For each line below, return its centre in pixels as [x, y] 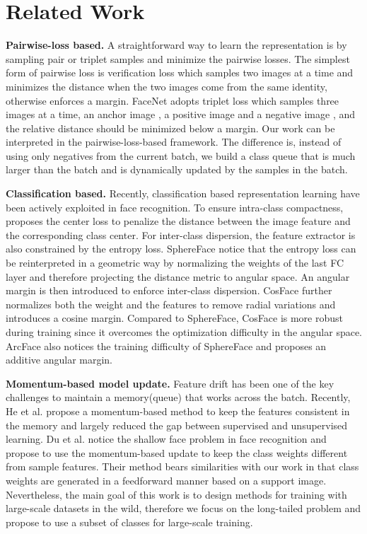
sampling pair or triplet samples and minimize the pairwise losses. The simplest [178, 58]
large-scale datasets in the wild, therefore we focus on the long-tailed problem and [183, 508]
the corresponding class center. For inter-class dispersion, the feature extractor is [181, 234]
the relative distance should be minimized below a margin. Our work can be [170, 128]
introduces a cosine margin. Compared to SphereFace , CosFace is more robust [174, 318]
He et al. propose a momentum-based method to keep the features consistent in [178, 411]
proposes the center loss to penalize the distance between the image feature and [178, 221]
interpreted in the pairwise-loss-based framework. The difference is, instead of [174, 142]
